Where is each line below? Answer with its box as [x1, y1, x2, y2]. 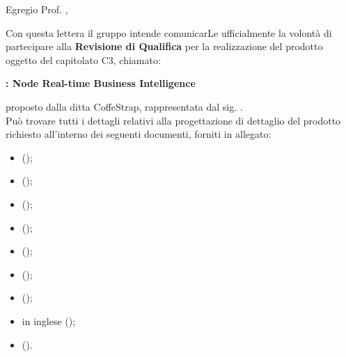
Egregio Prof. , [6, 2, 68, 16]
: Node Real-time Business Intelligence [6, 76, 196, 90]
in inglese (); [22, 313, 76, 328]
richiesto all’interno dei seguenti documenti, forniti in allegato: [6, 127, 272, 141]
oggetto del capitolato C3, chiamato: [6, 52, 161, 67]
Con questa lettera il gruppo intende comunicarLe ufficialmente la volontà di [6, 25, 332, 40]
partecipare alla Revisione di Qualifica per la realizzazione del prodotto [6, 39, 323, 54]
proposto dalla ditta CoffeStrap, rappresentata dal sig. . [6, 99, 243, 113]
